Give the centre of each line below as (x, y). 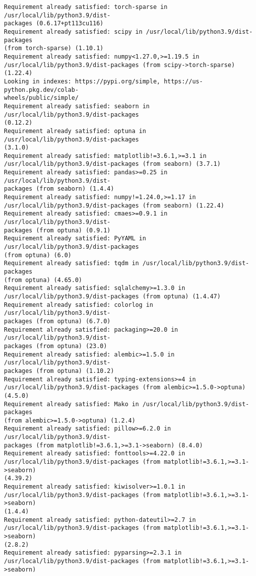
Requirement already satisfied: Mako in (72, 404)
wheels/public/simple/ (41, 98)
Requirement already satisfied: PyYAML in (75, 239)
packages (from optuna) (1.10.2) (59, 371)
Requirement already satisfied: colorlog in (79, 305)
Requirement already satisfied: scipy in (73, 32)
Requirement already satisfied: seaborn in (77, 106)
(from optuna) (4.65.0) (43, 280)
